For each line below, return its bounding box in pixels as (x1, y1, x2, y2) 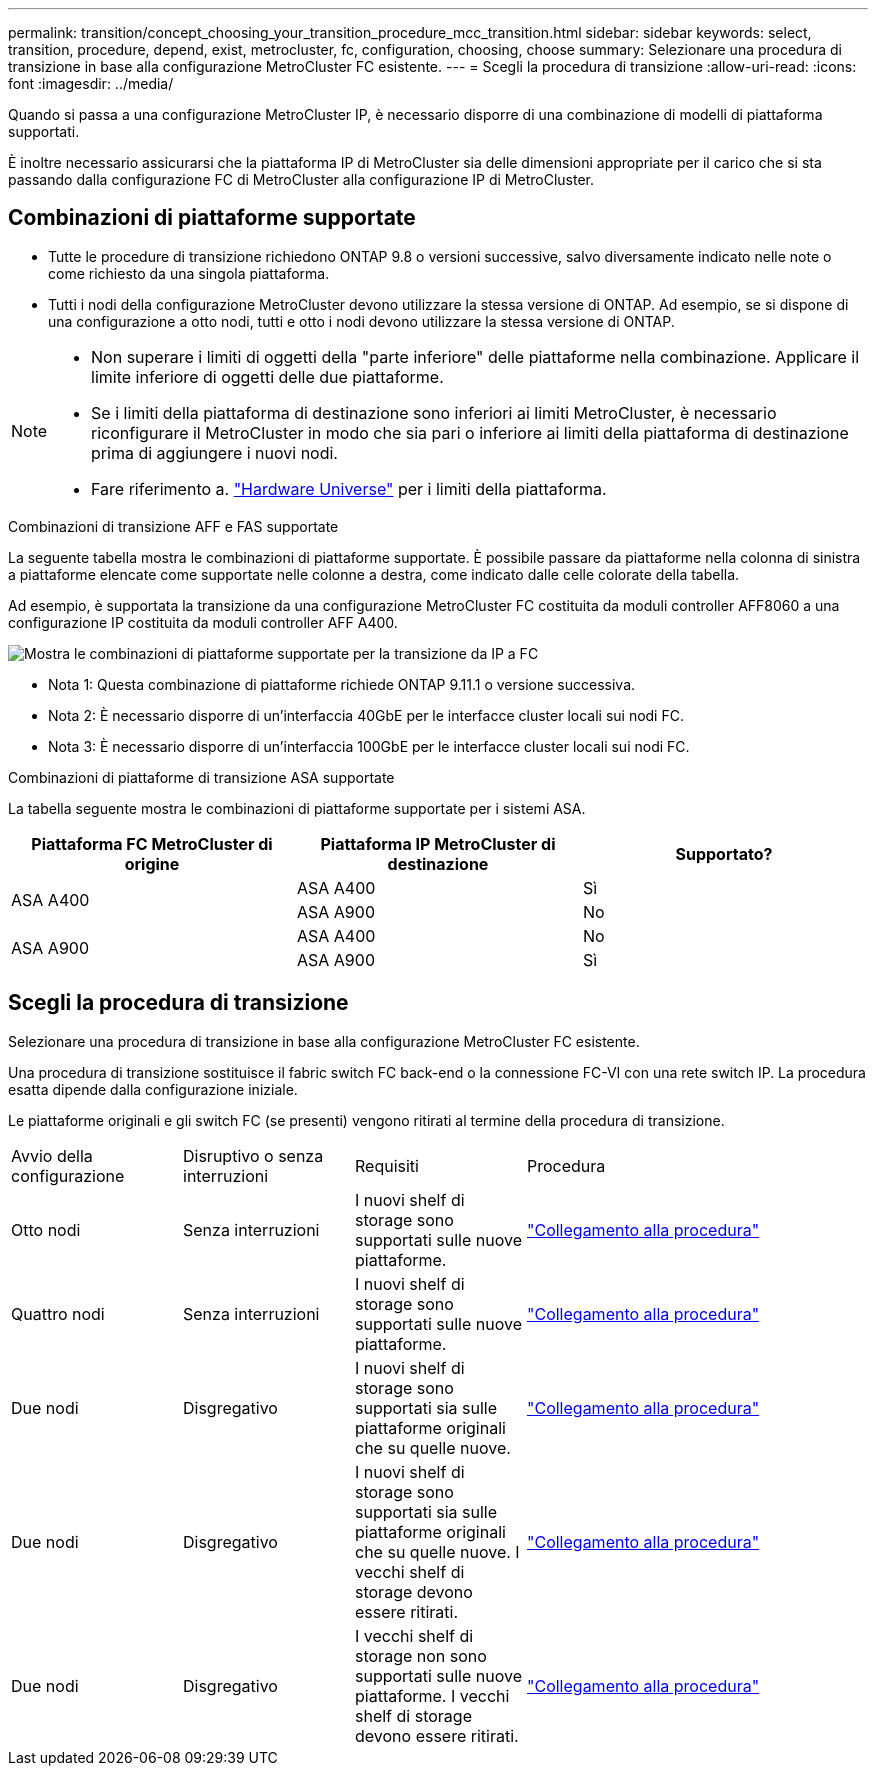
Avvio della (11, 1145, 93, 1166)
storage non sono (355, 1645, 487, 1666)
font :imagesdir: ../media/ (8, 75, 174, 92)
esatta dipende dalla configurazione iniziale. (8, 1080, 298, 1098)
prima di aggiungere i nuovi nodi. (91, 442, 338, 463)
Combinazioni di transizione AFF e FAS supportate (8, 517, 339, 535)
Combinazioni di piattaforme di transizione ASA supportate (8, 768, 395, 786)
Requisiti (355, 1155, 419, 1176)
